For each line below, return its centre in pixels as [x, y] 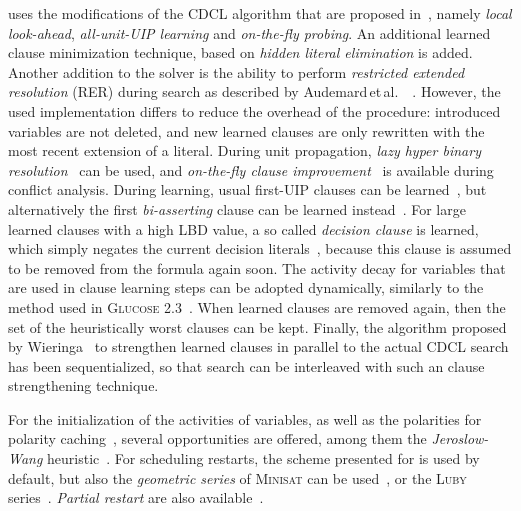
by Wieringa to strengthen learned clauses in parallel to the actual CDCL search [258, 346]
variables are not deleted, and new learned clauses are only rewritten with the [246, 130]
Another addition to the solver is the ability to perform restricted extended [236, 71]
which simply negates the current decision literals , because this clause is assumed [260, 248]
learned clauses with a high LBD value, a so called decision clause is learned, [243, 228]
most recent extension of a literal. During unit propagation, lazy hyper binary [244, 150]
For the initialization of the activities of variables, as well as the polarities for [245, 418]
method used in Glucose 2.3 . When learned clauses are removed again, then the [257, 306]
